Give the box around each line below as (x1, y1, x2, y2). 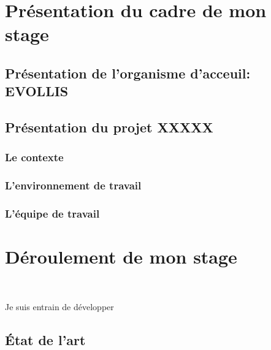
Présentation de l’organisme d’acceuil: (5, 63, 251, 82)
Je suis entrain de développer (5, 300, 114, 313)
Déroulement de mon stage (5, 244, 237, 269)
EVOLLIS (5, 82, 69, 101)
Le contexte (5, 150, 64, 165)
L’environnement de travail (5, 178, 142, 193)
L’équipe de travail (5, 206, 100, 221)
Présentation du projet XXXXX (5, 118, 213, 137)
